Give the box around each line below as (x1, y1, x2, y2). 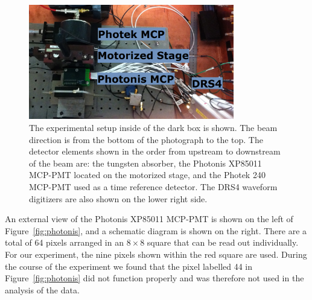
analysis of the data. (5, 283, 80, 296)
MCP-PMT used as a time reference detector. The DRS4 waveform (29, 180, 278, 193)
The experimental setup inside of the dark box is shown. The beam (29, 121, 278, 134)
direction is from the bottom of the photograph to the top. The (29, 133, 263, 145)
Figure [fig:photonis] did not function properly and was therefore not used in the (5, 272, 304, 284)
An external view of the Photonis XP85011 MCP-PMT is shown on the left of (5, 212, 293, 225)
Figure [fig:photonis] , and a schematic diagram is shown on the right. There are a (5, 224, 307, 237)
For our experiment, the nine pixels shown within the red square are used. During (5, 247, 307, 260)
